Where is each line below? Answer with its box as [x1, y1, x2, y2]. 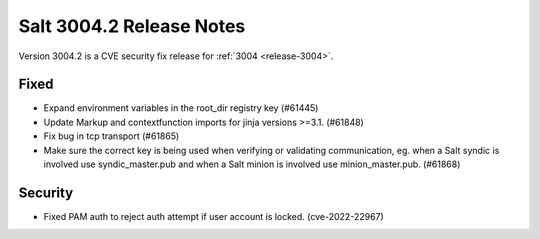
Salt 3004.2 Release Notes [18, 15, 246, 37]
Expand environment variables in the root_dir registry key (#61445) [43, 102, 319, 114]
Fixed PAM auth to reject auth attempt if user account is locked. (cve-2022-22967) [43, 210, 384, 222]
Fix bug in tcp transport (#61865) [43, 130, 180, 142]
